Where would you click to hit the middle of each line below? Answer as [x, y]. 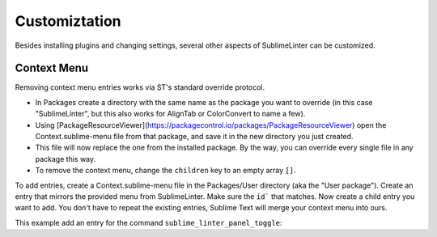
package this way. [66, 159]
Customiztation [68, 21]
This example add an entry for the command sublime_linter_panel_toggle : [148, 222]
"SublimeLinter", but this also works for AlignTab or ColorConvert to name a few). [170, 114]
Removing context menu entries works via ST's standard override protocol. [140, 87]
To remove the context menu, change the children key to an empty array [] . [165, 171]
